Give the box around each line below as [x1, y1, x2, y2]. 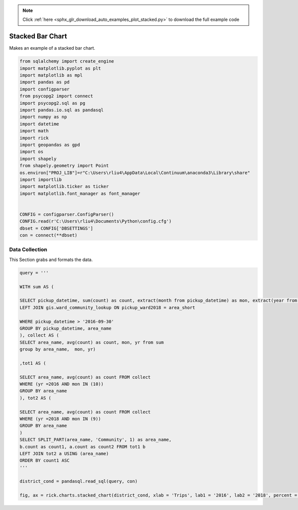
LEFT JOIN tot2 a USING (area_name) [19, 450, 109, 456]
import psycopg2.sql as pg [19, 100, 85, 106]
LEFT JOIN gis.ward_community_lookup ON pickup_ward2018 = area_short [19, 305, 196, 310]
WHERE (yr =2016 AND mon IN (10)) [19, 381, 104, 387]
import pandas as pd [19, 80, 70, 85]
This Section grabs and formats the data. [9, 256, 93, 262]
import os [19, 149, 44, 155]
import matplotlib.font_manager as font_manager [19, 190, 141, 196]
